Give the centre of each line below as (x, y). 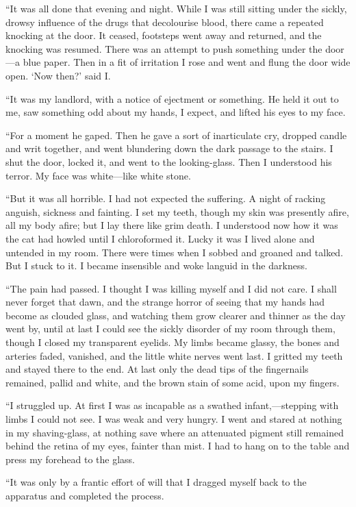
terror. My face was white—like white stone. (98, 175)
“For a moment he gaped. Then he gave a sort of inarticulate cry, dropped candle (176, 135)
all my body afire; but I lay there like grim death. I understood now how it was (172, 225)
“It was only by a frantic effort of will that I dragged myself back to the (156, 482)
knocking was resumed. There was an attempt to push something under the (164, 48)
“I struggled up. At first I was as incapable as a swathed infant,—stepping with (172, 405)
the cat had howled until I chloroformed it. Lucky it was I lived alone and (160, 238)
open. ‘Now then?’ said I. (58, 75)
